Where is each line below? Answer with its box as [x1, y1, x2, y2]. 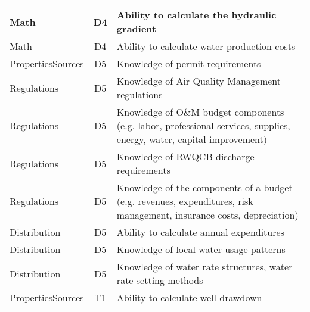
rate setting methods [116, 273, 203, 287]
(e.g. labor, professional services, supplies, [116, 118, 290, 132]
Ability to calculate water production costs [116, 39, 296, 53]
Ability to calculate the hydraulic [116, 8, 277, 21]
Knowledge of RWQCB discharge [116, 149, 255, 163]
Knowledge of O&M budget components [116, 105, 284, 118]
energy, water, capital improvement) [116, 132, 267, 146]
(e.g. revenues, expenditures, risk [116, 194, 253, 208]
